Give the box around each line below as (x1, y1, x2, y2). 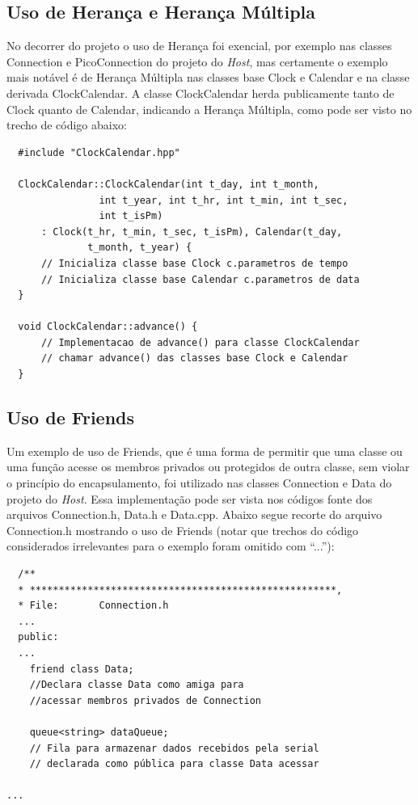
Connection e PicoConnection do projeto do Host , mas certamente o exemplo (6, 53, 388, 70)
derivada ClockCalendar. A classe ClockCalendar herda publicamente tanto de (6, 84, 395, 101)
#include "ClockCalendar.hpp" (18, 146, 180, 158)
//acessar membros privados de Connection (29, 694, 261, 706)
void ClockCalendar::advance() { (18, 321, 198, 333)
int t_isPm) (99, 210, 163, 222)
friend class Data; (29, 663, 134, 675)
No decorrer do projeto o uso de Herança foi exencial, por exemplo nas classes (6, 37, 392, 54)
